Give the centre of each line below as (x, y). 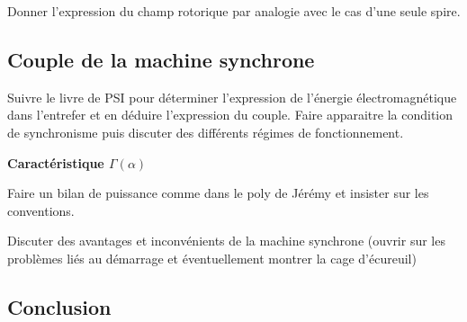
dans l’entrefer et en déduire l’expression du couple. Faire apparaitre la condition (230, 115)
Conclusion (59, 306)
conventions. (41, 210)
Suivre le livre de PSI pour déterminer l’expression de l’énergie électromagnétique (232, 97)
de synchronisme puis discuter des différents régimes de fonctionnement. (206, 132)
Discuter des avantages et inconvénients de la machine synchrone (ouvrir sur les (226, 241)
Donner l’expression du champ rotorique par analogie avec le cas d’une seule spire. (234, 11)
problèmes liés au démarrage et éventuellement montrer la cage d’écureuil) (212, 258)
